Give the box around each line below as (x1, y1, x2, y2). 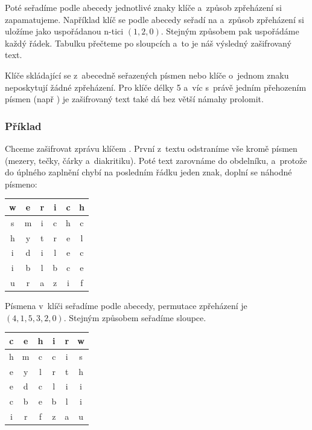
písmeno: (5, 177, 37, 190)
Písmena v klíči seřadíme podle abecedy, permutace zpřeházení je (5, 299, 247, 312)
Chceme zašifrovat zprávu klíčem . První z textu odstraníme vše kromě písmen (5, 142, 298, 154)
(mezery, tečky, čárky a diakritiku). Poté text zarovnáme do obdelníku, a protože (5, 154, 307, 166)
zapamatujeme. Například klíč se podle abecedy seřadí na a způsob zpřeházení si (5, 13, 304, 25)
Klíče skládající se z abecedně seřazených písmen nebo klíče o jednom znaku (5, 68, 289, 81)
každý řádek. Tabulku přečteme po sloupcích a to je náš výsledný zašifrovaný (5, 36, 291, 49)
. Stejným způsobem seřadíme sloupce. (63, 311, 206, 324)
